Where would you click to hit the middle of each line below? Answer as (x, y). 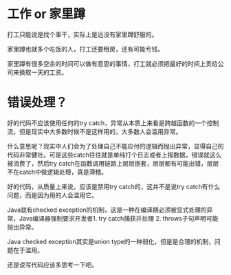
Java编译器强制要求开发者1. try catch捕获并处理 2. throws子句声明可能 (119, 218)
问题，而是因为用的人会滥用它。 (52, 195)
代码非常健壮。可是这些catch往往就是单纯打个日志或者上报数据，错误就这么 (114, 155)
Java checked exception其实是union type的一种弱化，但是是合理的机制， (111, 241)
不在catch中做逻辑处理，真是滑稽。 (57, 172)
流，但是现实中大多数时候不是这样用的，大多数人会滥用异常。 (95, 131)
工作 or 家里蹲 (46, 14)
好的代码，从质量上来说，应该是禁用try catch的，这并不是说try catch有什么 (114, 186)
